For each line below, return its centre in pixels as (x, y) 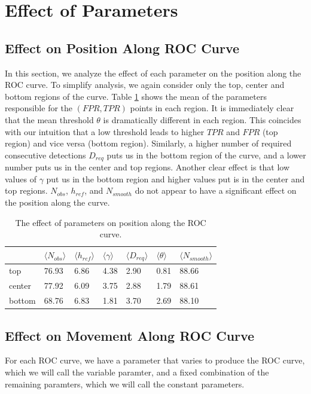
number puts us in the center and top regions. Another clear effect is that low (147, 167)
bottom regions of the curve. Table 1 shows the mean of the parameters (136, 96)
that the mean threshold (49, 119)
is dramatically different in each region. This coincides (202, 119)
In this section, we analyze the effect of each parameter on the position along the (153, 73)
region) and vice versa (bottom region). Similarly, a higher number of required (148, 143)
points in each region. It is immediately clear (212, 108)
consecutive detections (45, 155)
